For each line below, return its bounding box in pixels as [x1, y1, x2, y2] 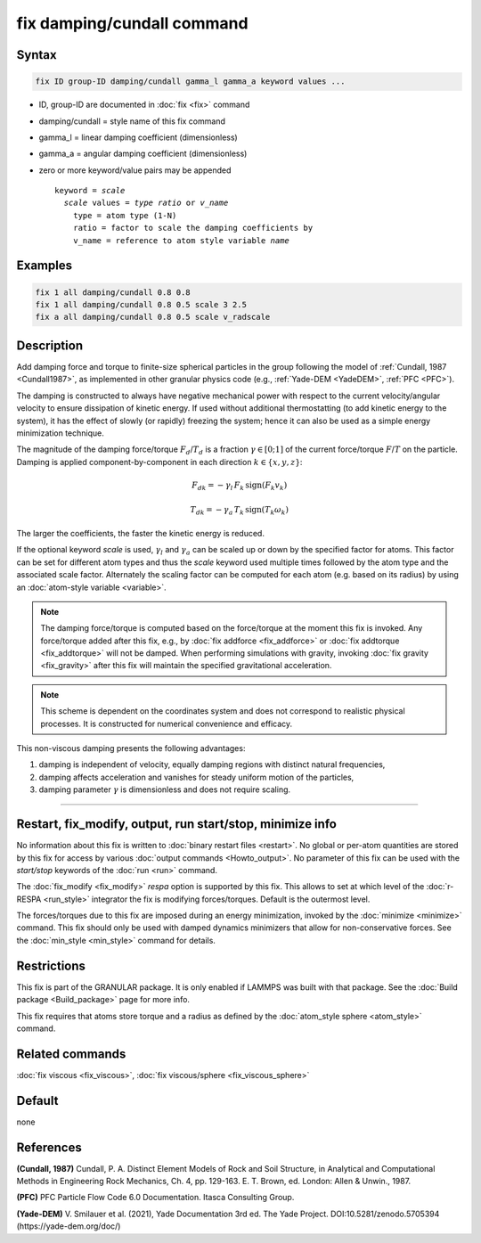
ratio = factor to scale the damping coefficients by [72, 223, 314, 233]
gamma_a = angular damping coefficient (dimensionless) [38, 148, 248, 159]
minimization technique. [16, 428, 104, 438]
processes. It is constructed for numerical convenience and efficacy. [40, 718, 293, 729]
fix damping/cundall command [16, 13, 249, 33]
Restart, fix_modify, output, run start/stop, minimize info [16, 816, 338, 832]
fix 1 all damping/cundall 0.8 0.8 [35, 287, 191, 298]
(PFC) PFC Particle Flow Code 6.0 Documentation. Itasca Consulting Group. [16, 1192, 295, 1203]
